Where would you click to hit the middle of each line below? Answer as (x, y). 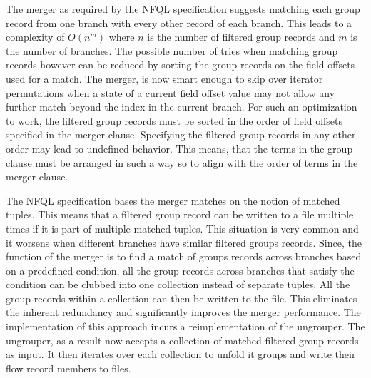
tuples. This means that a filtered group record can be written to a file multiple (180, 214)
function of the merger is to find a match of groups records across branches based (184, 256)
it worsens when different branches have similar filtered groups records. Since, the (184, 242)
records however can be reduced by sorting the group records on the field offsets (181, 65)
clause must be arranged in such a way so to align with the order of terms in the (182, 162)
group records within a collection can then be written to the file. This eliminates (182, 298)
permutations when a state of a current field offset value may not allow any (171, 92)
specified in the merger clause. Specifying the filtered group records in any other (181, 134)
